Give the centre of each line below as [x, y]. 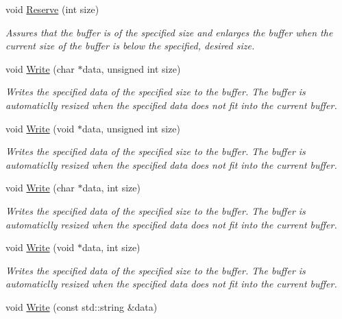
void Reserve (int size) [52, 9]
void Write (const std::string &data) [82, 306]
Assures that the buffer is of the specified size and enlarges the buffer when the [169, 32]
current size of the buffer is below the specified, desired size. [130, 46]
